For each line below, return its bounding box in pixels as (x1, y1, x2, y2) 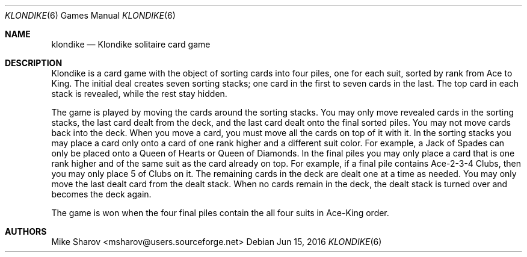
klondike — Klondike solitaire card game (51, 39, 211, 49)
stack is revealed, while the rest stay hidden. (51, 88, 227, 99)
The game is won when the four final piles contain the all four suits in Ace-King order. (51, 208, 389, 218)
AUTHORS (5, 226, 47, 237)
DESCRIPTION (5, 58, 63, 68)
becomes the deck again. (51, 189, 152, 199)
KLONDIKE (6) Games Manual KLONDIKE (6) (5, 10, 176, 20)
